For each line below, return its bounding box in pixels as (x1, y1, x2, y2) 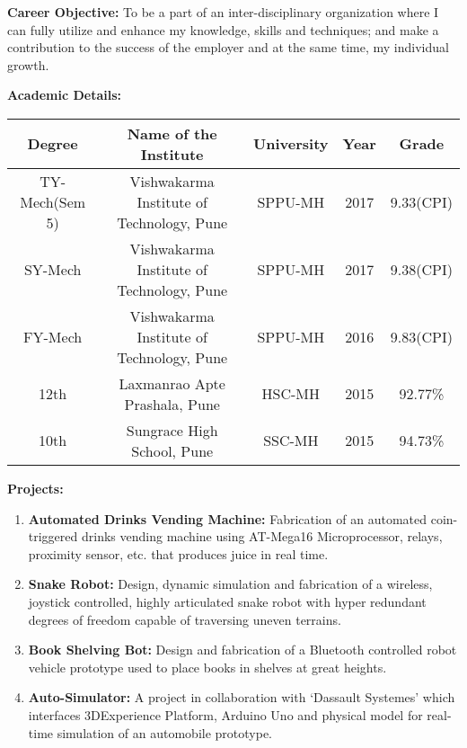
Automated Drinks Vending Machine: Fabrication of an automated (28, 509, 427, 528)
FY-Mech (23, 325, 83, 347)
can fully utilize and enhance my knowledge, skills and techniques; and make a (7, 20, 439, 39)
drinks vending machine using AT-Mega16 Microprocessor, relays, (81, 527, 443, 546)
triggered (28, 527, 78, 546)
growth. (7, 55, 49, 74)
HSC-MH (261, 383, 321, 405)
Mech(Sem (20, 191, 86, 212)
